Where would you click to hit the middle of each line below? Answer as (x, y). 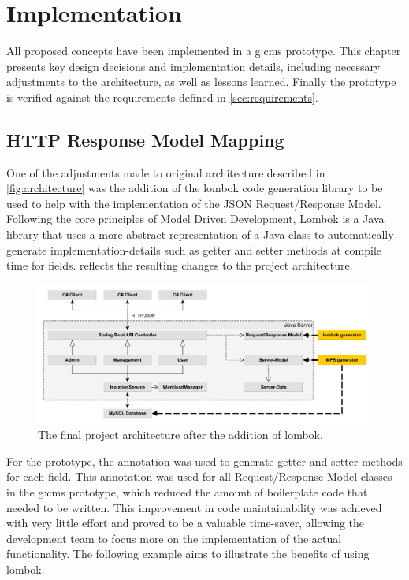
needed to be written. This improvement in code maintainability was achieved (194, 507)
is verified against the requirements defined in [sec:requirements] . (162, 97)
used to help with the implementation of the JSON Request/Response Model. (194, 203)
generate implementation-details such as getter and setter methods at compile (194, 249)
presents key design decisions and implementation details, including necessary (193, 66)
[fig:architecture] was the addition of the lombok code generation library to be (195, 188)
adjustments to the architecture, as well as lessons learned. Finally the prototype (201, 82)
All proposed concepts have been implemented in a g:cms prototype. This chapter (204, 51)
